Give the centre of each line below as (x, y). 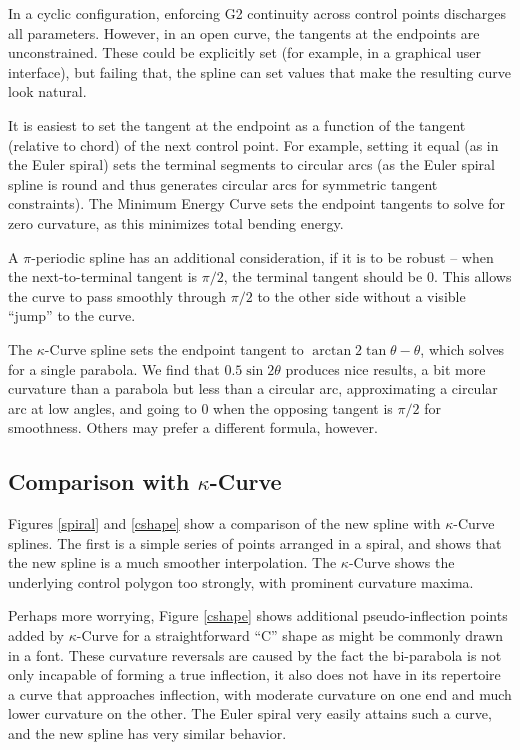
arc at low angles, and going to (102, 407)
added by (36, 635)
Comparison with (99, 481)
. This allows (472, 276)
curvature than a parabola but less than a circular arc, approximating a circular (253, 388)
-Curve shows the (401, 562)
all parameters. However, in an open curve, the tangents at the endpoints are (244, 32)
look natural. (47, 91)
